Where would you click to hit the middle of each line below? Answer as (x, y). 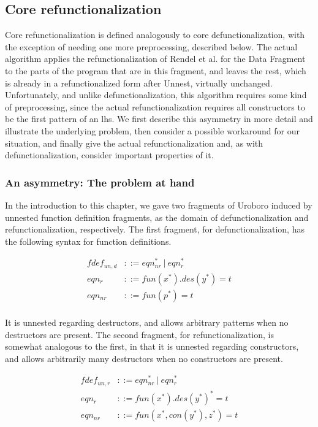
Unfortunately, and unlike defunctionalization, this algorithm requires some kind (156, 95)
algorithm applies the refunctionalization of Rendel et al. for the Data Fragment (155, 59)
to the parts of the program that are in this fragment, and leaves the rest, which (156, 70)
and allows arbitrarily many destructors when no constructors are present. (144, 358)
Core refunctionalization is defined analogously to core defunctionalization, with (155, 35)
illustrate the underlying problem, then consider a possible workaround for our (152, 130)
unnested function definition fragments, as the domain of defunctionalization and (157, 217)
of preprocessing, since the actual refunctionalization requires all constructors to (155, 106)
